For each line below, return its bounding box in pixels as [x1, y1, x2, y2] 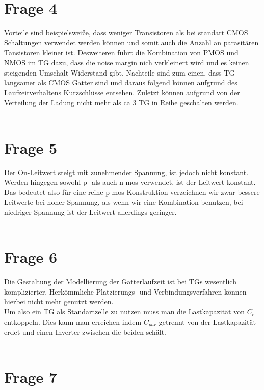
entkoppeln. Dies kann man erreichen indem [4, 316, 142, 327]
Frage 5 [4, 137, 58, 158]
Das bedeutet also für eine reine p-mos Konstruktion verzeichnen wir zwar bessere [4, 186, 260, 197]
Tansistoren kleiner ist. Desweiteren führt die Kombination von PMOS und [4, 47, 239, 58]
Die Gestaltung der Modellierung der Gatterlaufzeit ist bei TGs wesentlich [4, 276, 236, 287]
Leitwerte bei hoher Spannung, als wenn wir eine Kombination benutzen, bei [4, 197, 243, 207]
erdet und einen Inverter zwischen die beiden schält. [4, 327, 166, 337]
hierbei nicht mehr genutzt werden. [4, 296, 114, 307]
